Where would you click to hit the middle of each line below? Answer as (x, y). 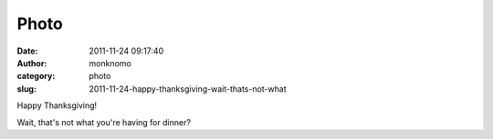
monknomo (110, 63)
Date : (27, 51)
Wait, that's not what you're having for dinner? (104, 122)
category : (36, 76)
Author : (32, 63)
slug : (26, 89)
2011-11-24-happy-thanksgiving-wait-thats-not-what (188, 89)
